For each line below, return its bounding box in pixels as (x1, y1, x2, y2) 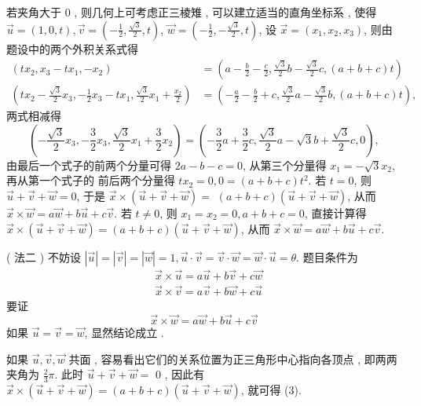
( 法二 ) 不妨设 (6, 248, 81, 265)
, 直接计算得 (304, 205, 367, 221)
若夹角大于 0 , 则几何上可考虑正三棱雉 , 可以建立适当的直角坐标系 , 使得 (6, 4, 377, 20)
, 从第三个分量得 (243, 156, 327, 173)
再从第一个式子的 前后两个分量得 (6, 172, 175, 188)
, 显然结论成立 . (84, 324, 164, 340)
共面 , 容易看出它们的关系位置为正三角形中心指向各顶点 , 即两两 (68, 350, 397, 367)
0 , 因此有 (155, 366, 205, 382)
